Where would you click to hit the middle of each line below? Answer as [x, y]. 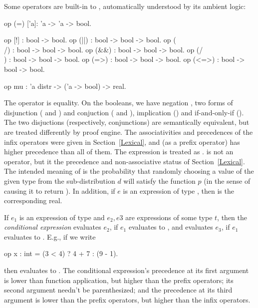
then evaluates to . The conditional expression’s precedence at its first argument [127, 270]
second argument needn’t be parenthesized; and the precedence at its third [118, 290]
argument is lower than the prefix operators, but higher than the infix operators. [127, 299]
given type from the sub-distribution [60, 180]
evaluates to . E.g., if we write [50, 236]
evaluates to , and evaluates [171, 227]
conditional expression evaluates [53, 227]
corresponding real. [33, 200]
